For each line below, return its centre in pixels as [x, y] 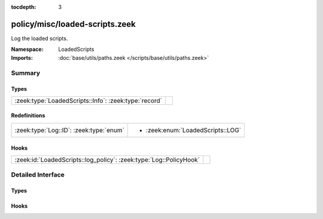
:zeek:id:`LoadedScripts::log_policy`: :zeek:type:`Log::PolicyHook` [107, 160]
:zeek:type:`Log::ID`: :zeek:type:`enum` [70, 130]
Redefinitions [28, 115]
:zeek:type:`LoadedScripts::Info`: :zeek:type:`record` [89, 101]
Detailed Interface [38, 175]
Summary [26, 73]
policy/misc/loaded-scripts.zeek [73, 24]
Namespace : [28, 49]
